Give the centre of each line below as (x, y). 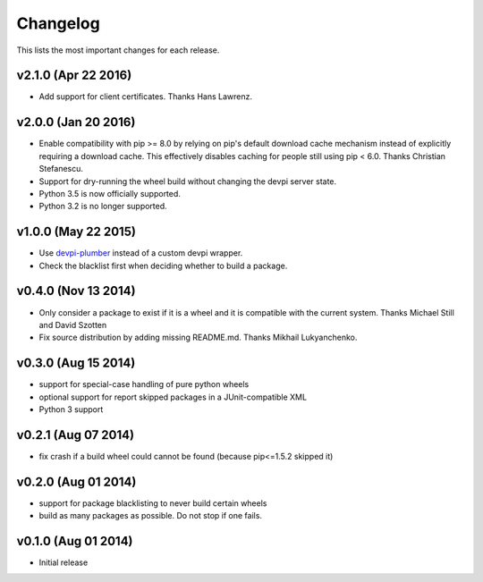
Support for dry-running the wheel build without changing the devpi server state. (188, 181)
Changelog (58, 23)
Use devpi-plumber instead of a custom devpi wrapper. (141, 253)
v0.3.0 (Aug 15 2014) (76, 363)
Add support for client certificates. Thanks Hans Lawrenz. (146, 97)
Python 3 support (71, 409)
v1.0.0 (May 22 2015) (76, 232)
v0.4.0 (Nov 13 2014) (76, 291)
